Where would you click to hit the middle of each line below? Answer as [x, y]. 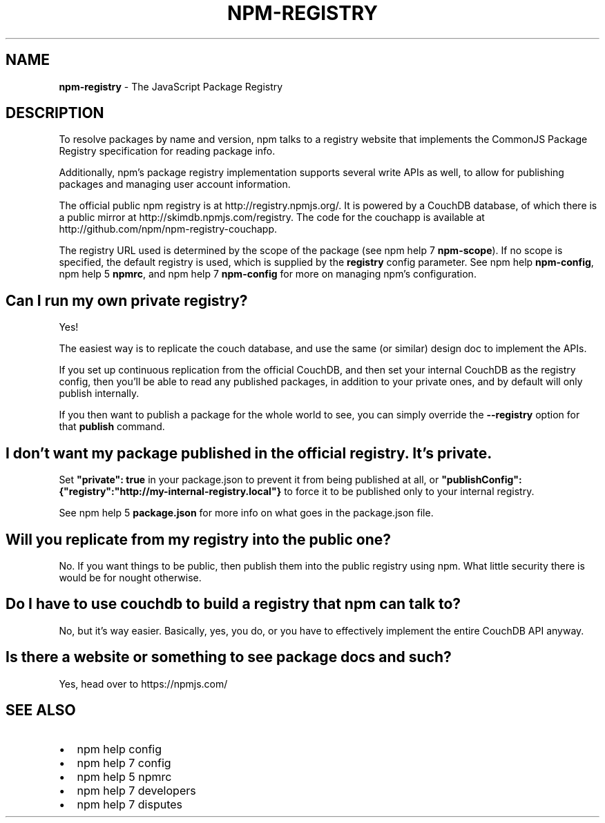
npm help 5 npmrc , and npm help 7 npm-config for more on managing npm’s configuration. [268, 274]
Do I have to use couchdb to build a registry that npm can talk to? [233, 604]
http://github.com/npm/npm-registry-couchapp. [168, 229]
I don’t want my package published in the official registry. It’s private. [249, 453]
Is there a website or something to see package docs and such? [229, 657]
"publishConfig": [482, 480]
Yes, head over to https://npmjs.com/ [143, 684]
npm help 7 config [124, 763]
